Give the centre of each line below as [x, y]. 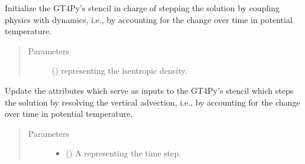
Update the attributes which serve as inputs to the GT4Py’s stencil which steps [149, 90]
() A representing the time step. [124, 153]
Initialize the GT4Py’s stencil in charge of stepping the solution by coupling [142, 8]
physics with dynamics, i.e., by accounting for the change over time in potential [149, 19]
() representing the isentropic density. [119, 70]
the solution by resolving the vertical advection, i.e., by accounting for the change [152, 102]
